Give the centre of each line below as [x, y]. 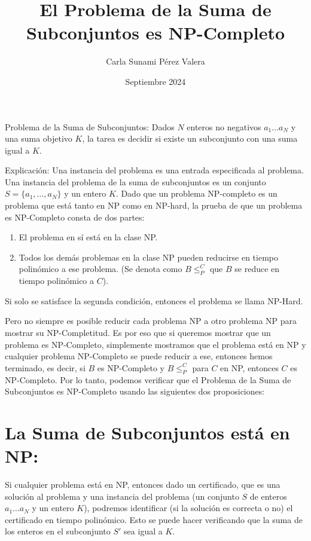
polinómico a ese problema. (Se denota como [100, 269]
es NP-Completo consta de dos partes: [75, 217]
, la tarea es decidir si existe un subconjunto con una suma [190, 138]
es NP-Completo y [131, 367]
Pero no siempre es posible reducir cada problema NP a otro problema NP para [151, 321]
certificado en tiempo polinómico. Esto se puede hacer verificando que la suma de [154, 519]
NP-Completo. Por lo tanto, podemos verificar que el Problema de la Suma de [148, 379]
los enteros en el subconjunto [58, 531]
